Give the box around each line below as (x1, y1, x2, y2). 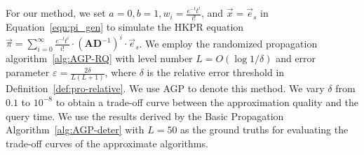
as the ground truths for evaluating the (180, 122, 349, 137)
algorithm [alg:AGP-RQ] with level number (6, 51, 193, 66)
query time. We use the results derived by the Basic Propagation (6, 108, 284, 123)
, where (105, 65, 136, 80)
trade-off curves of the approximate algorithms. (6, 135, 208, 150)
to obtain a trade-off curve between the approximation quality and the (55, 94, 359, 109)
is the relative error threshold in (147, 65, 285, 80)
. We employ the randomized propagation (139, 36, 318, 50)
